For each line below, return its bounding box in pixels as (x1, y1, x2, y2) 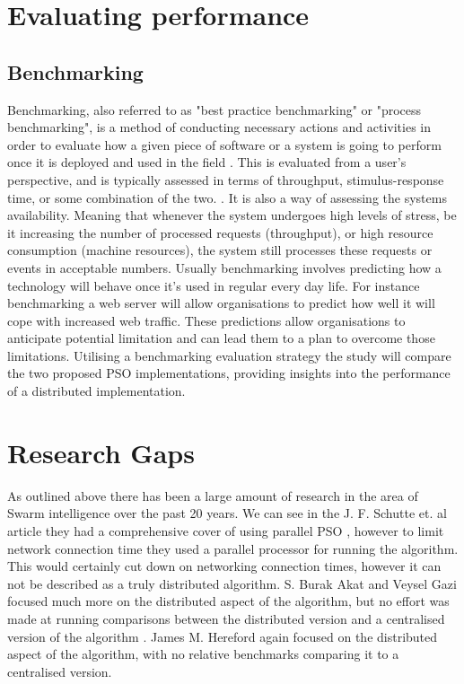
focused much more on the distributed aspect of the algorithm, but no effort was (7, 592, 450, 610)
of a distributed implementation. (7, 381, 186, 400)
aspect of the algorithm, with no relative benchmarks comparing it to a (7, 645, 399, 663)
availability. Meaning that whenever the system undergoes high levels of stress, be (7, 206, 457, 224)
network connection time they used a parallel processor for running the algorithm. (7, 539, 459, 557)
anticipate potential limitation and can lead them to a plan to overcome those (7, 329, 435, 347)
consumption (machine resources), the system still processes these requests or (7, 241, 433, 259)
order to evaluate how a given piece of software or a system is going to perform (7, 135, 442, 153)
